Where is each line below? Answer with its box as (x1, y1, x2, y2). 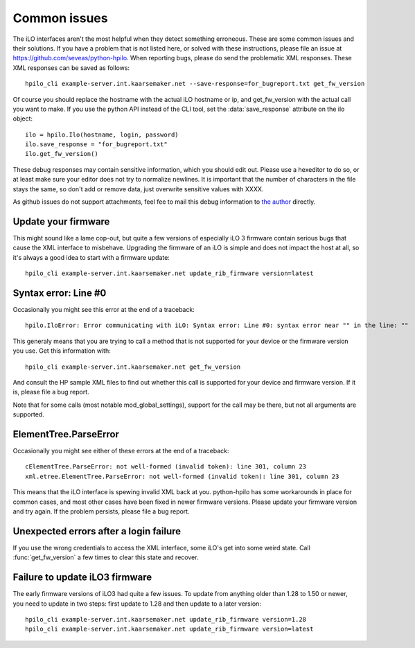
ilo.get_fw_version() (25, 150, 98, 158)
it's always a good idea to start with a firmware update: (12, 253, 170, 261)
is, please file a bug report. (12, 388, 89, 396)
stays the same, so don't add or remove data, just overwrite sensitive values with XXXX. (12, 184, 264, 193)
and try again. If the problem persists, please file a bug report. (12, 507, 190, 516)
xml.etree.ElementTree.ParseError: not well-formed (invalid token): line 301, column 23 (25, 472, 339, 480)
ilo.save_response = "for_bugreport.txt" (25, 141, 168, 148)
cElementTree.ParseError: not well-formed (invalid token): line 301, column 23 (25, 463, 307, 471)
